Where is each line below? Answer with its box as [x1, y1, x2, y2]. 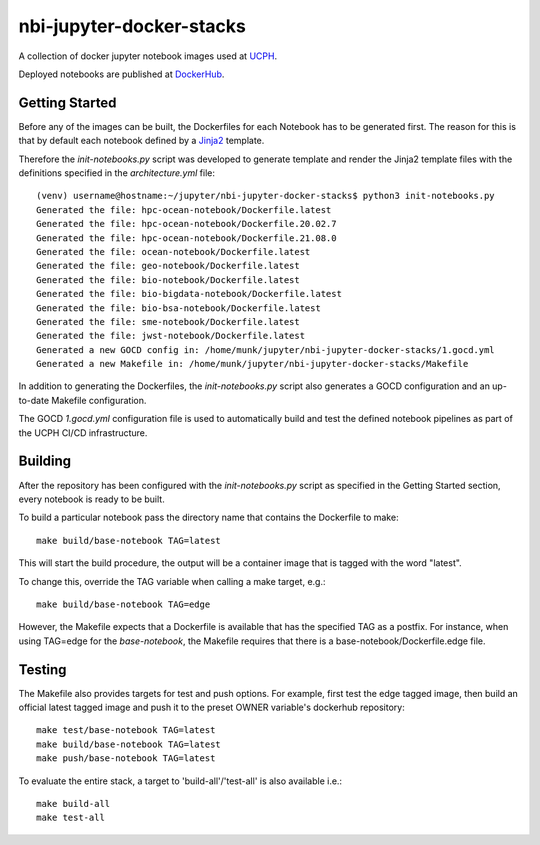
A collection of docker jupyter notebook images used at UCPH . [18, 50, 278, 62]
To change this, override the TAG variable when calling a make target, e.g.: [18, 575, 326, 587]
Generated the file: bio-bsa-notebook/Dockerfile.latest [36, 302, 322, 314]
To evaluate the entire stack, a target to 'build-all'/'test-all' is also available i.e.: [18, 775, 343, 787]
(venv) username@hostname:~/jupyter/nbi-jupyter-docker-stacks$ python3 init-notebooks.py [36, 190, 495, 202]
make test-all [36, 812, 105, 824]
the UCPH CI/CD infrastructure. [18, 426, 148, 439]
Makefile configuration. [51, 394, 147, 406]
